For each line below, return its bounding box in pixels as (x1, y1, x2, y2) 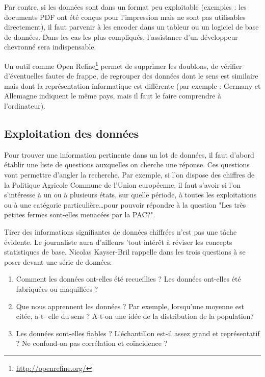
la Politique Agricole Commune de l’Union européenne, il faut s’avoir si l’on (4, 179, 241, 190)
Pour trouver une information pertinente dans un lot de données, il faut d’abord (4, 149, 254, 160)
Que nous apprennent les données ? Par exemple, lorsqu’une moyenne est (16, 300, 244, 311)
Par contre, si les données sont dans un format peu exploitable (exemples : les (4, 2, 247, 12)
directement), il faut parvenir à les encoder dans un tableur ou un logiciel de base (4, 21, 259, 32)
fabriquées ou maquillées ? (16, 283, 98, 294)
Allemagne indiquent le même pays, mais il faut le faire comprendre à (4, 90, 222, 101)
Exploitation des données (4, 125, 139, 141)
